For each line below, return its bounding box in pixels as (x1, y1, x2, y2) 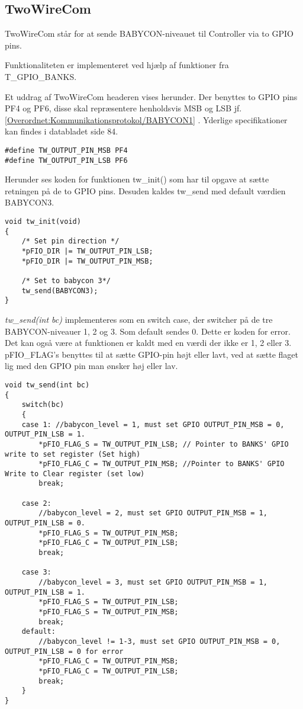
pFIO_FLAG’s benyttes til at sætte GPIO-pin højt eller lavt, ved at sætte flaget (5, 348, 298, 360)
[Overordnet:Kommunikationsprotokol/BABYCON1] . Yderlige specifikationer (5, 113, 288, 126)
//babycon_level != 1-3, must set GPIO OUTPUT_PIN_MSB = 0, (38, 637, 281, 646)
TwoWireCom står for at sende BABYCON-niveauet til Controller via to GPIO (5, 27, 294, 40)
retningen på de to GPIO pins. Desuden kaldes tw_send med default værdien (5, 184, 286, 197)
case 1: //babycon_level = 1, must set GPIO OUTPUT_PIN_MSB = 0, (21, 420, 285, 429)
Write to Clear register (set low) (5, 469, 145, 478)
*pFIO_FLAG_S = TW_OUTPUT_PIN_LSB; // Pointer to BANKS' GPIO (38, 439, 289, 448)
